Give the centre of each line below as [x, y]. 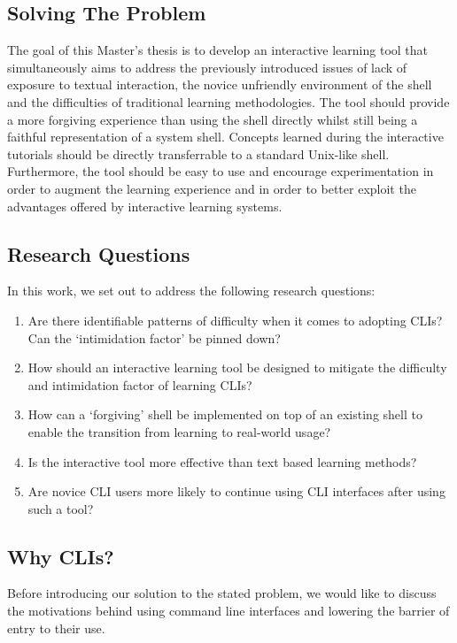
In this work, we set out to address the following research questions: [191, 291]
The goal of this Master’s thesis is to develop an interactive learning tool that [218, 50]
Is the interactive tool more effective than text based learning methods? [222, 461]
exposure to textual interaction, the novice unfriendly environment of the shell [220, 84]
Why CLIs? [61, 556]
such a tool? [61, 508]
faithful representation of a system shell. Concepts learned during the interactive [225, 137]
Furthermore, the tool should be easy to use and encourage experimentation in [221, 171]
